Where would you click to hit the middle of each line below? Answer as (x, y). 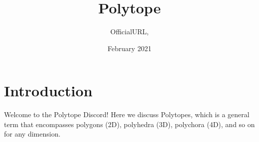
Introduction (48, 91)
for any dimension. (32, 134)
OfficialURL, (129, 32)
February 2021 (129, 48)
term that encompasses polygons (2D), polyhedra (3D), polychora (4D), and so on (129, 124)
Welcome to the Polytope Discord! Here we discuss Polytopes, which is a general (127, 114)
